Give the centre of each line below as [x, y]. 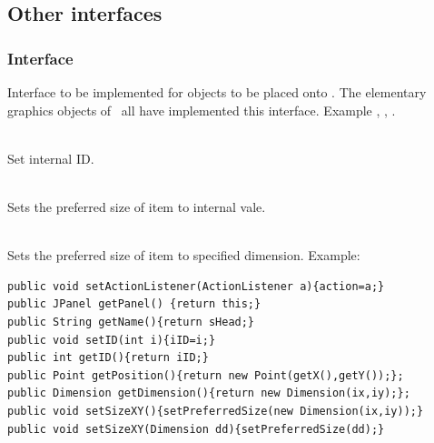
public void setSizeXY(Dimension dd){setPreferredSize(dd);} [196, 429]
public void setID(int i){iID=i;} [112, 340]
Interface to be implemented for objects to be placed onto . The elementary [217, 92]
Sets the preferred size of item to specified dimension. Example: [184, 255]
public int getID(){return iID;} [108, 358]
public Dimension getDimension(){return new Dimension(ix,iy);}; [209, 393]
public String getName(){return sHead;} [131, 322]
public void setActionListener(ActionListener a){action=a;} [196, 286]
